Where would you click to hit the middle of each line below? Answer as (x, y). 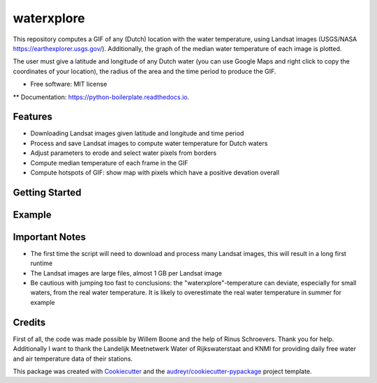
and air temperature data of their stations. (73, 359)
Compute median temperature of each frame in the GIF (109, 163)
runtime (42, 263)
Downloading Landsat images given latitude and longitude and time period (137, 133)
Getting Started (47, 192)
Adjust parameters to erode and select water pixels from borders (123, 153)
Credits (29, 322)
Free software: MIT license (69, 84)
